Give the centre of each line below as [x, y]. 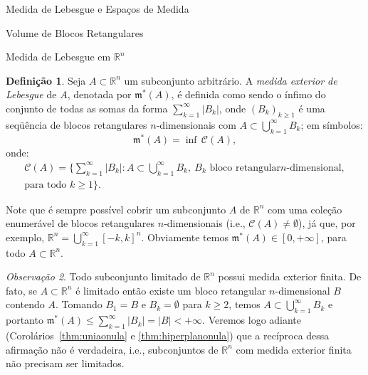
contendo [25, 304]
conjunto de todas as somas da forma [87, 108]
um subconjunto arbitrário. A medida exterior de [231, 80]
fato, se [22, 290]
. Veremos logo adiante [252, 320]
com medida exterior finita [294, 349]
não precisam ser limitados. [65, 363]
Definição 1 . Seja [46, 80]
